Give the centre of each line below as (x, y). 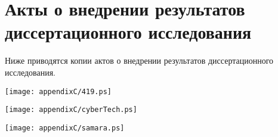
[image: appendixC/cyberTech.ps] (71, 110)
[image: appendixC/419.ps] (58, 91)
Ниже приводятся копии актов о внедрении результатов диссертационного (139, 60)
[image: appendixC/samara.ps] (65, 128)
